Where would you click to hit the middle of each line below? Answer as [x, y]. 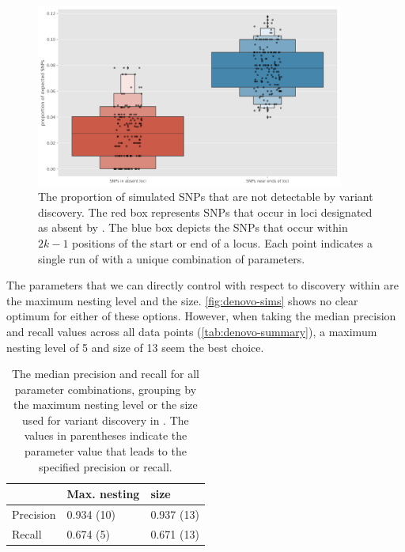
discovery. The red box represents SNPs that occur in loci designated [205, 212]
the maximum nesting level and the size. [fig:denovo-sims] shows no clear [182, 300]
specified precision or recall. [106, 466]
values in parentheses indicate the [106, 435]
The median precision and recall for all [105, 374]
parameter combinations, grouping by [106, 389]
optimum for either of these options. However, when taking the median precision [201, 316]
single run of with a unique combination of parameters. [172, 258]
